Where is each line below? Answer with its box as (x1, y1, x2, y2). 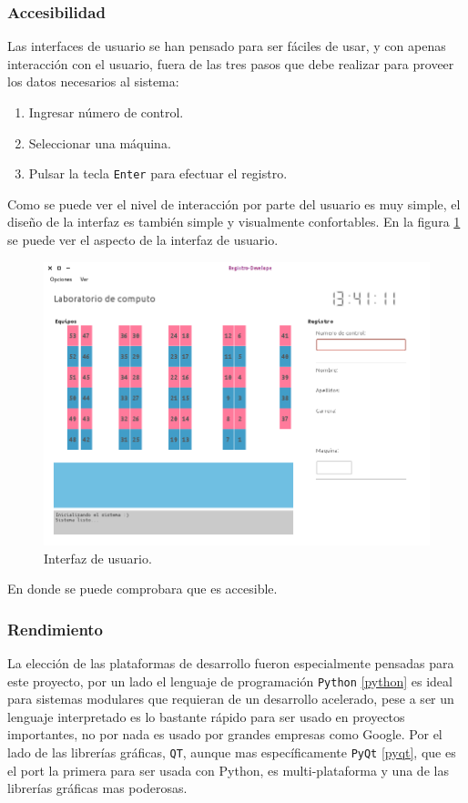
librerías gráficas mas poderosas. (7, 778, 188, 798)
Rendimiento (7, 617, 104, 640)
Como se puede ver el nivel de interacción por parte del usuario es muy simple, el (7, 194, 461, 213)
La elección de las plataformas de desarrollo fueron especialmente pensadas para (7, 653, 454, 672)
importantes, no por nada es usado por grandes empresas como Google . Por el (7, 725, 443, 744)
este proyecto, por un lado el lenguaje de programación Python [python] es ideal (7, 671, 453, 690)
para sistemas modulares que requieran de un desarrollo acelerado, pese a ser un (7, 689, 454, 708)
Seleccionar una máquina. (28, 133, 171, 152)
